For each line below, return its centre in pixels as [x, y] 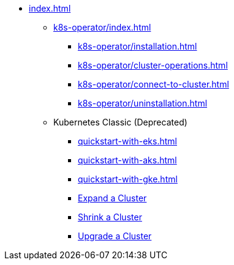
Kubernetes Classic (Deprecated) [120, 122]
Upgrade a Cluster [115, 236]
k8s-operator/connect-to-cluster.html [153, 84]
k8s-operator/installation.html [138, 46]
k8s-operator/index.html [102, 27]
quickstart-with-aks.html [127, 160]
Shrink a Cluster [110, 217]
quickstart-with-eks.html [127, 141]
